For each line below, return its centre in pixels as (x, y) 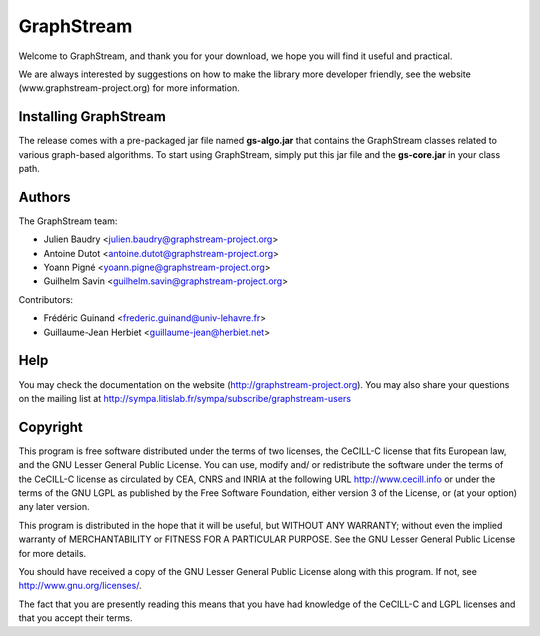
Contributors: (46, 299)
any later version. (54, 507)
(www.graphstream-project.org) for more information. (129, 88)
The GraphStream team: (68, 221)
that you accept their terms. (75, 618)
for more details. (52, 553)
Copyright (51, 426)
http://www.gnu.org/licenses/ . (80, 586)
